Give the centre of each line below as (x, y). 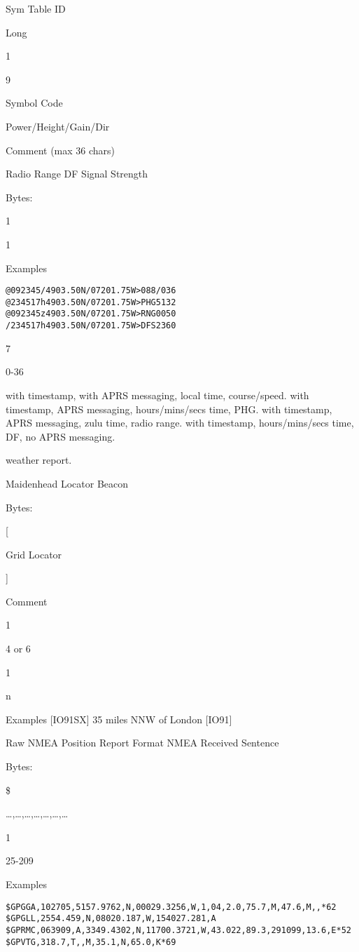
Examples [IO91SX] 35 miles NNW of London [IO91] (119, 719)
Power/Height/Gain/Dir (58, 126)
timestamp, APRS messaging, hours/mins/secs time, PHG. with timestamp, (169, 409)
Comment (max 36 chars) (61, 150)
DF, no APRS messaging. (61, 436)
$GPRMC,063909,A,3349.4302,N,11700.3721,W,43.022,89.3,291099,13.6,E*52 (178, 930)
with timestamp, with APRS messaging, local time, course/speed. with (157, 395)
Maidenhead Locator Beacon (67, 483)
